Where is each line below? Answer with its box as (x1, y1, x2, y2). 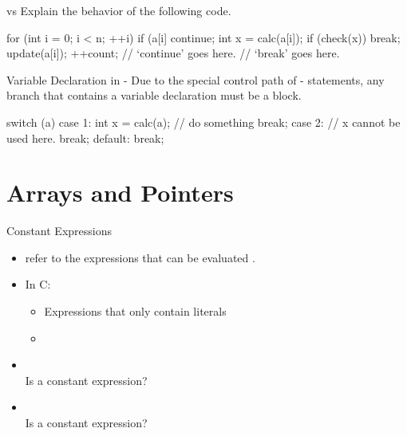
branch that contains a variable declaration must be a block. (6, 87, 302, 104)
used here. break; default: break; (6, 129, 164, 146)
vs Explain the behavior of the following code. (6, 2, 231, 18)
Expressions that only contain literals (44, 303, 227, 320)
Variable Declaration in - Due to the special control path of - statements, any (6, 71, 385, 88)
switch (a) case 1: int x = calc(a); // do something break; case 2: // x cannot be (6, 113, 401, 130)
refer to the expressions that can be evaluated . (25, 249, 255, 265)
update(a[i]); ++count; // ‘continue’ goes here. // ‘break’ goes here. (6, 45, 340, 61)
